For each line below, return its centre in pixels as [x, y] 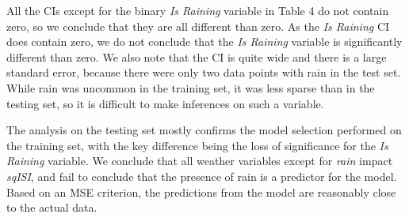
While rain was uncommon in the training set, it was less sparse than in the [191, 87]
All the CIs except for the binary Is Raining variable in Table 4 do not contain [198, 10]
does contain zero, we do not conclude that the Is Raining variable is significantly [204, 41]
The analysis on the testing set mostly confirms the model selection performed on [204, 130]
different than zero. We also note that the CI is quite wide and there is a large [197, 56]
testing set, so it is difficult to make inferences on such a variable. [165, 103]
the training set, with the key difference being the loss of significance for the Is [197, 145]
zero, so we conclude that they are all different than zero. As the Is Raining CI [198, 26]
